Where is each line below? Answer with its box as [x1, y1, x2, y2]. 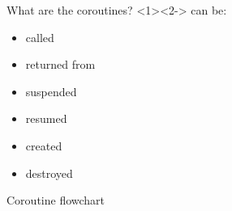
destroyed [25, 164, 73, 181]
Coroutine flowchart [6, 192, 105, 209]
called [25, 28, 54, 45]
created [25, 137, 62, 154]
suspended [25, 82, 77, 99]
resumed [25, 110, 67, 127]
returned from [25, 56, 96, 73]
